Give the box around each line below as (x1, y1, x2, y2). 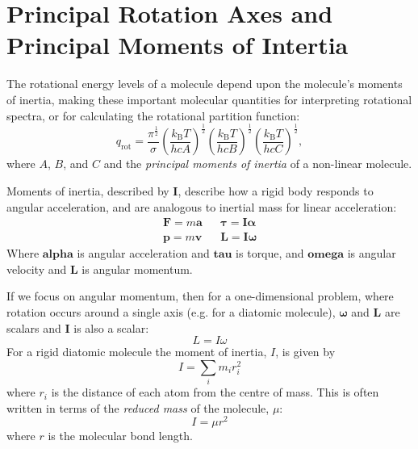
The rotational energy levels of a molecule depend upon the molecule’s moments (6, 75, 403, 92)
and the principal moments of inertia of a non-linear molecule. (103, 155, 412, 172)
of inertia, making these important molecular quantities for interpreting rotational (6, 90, 412, 107)
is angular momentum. (82, 260, 193, 277)
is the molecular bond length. (48, 427, 193, 444)
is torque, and (236, 245, 304, 262)
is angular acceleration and (77, 245, 210, 262)
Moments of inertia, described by (6, 183, 169, 199)
